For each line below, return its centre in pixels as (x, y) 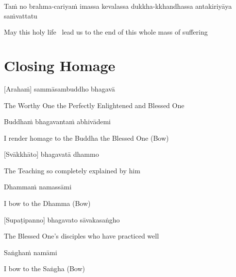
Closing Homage (60, 65)
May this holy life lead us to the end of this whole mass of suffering (106, 32)
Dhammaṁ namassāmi (38, 187)
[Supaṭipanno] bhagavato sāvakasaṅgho (62, 219)
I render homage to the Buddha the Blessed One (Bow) (86, 138)
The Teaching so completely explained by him (72, 170)
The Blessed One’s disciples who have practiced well (82, 236)
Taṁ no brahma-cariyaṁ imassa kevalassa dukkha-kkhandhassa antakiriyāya (118, 6)
